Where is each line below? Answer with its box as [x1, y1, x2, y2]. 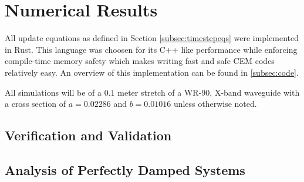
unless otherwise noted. [173, 97, 257, 110]
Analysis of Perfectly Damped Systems [5, 160, 245, 178]
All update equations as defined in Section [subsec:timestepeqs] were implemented [5, 32, 299, 44]
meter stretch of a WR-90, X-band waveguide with [117, 86, 300, 98]
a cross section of [5, 97, 66, 110]
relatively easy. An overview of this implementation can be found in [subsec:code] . [5, 66, 299, 78]
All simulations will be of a [5, 86, 102, 98]
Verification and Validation [5, 126, 172, 144]
